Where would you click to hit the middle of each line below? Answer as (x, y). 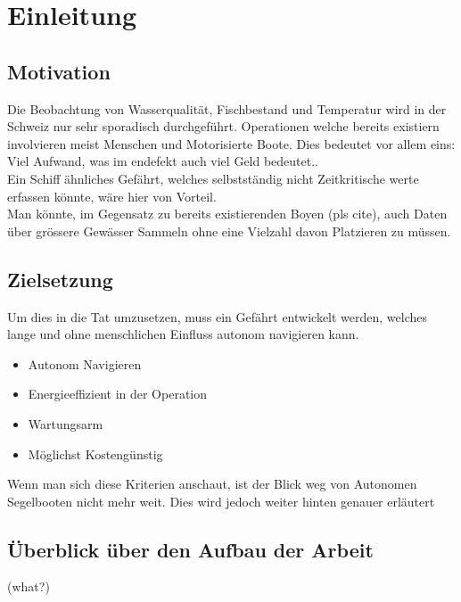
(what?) (29, 586)
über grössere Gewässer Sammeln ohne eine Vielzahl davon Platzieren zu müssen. (229, 231)
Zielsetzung (60, 279)
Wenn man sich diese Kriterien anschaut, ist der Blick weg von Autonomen (212, 484)
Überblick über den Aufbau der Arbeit (190, 549)
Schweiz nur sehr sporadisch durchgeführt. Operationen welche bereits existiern (223, 126)
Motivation (59, 71)
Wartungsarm (66, 423)
